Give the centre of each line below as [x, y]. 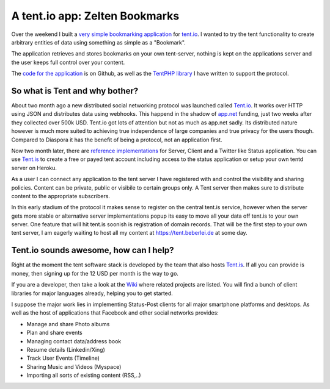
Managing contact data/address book [74, 341]
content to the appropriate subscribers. [61, 196]
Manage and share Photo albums [68, 324]
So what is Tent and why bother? [75, 91]
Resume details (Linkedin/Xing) [66, 349]
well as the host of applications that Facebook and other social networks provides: [115, 313]
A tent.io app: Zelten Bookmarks [95, 16]
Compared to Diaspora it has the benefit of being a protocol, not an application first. [117, 140]
